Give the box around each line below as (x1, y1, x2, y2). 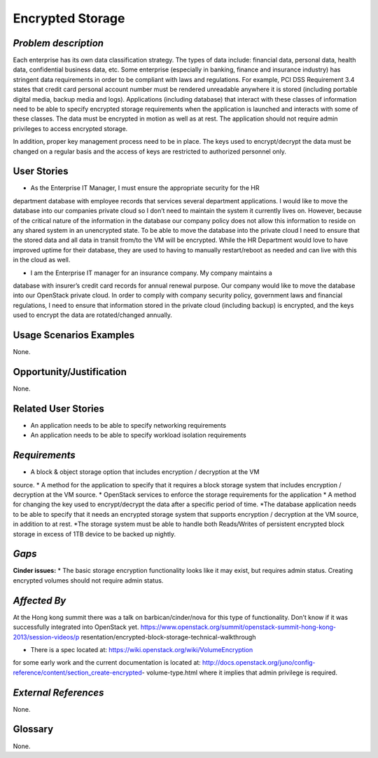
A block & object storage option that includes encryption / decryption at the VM (30, 468, 260, 476)
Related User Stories (13, 402, 105, 414)
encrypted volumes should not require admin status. (13, 576, 164, 585)
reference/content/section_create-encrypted (13, 668, 143, 677)
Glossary (13, 723, 54, 736)
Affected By (13, 595, 66, 607)
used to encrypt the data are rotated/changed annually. (13, 311, 173, 319)
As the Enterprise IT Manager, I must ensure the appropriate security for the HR (30, 184, 260, 192)
